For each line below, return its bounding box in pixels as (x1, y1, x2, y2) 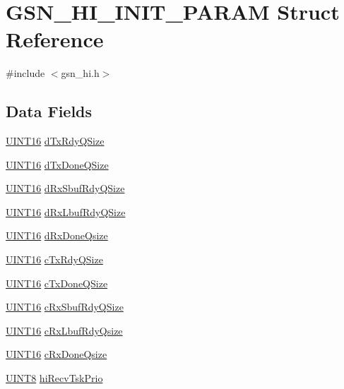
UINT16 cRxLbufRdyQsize (6, 323, 123, 337)
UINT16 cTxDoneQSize (6, 275, 108, 290)
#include (6, 66, 45, 80)
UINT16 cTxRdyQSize (6, 252, 103, 267)
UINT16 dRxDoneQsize (6, 228, 108, 243)
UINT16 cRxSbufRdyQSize (6, 299, 124, 314)
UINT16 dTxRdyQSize (6, 133, 105, 148)
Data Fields (6, 100, 93, 122)
